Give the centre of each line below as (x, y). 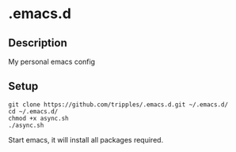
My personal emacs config (52, 61)
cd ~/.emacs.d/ (33, 111)
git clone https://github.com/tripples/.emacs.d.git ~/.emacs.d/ (118, 104)
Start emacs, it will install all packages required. (86, 139)
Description (38, 43)
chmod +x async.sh (38, 118)
